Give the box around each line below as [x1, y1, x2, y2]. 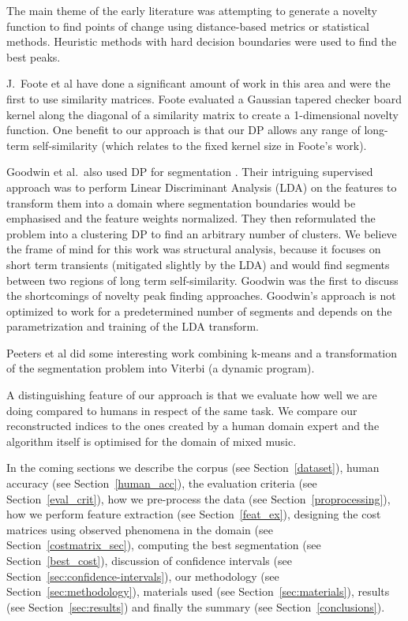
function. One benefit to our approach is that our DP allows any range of [6, 122, 361, 138]
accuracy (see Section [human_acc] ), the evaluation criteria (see [6, 475, 317, 492]
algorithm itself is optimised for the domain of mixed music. [6, 432, 297, 449]
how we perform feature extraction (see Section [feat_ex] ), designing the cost [6, 506, 381, 522]
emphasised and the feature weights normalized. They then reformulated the [6, 210, 376, 226]
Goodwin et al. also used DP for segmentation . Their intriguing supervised [6, 163, 373, 180]
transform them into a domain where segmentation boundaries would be [6, 194, 356, 211]
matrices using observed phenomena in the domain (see [6, 521, 273, 537]
